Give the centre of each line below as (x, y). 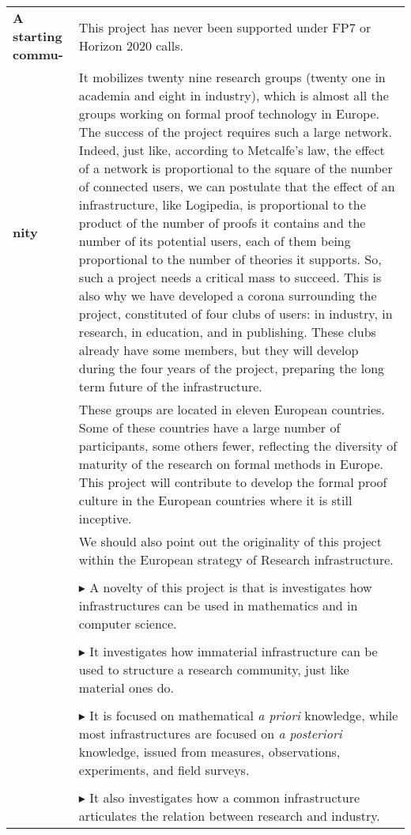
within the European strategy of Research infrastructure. (236, 559)
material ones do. (126, 688)
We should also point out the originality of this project (230, 541)
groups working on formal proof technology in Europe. (229, 113)
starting (38, 36)
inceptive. (105, 518)
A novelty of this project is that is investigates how (231, 587)
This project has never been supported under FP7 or (225, 27)
